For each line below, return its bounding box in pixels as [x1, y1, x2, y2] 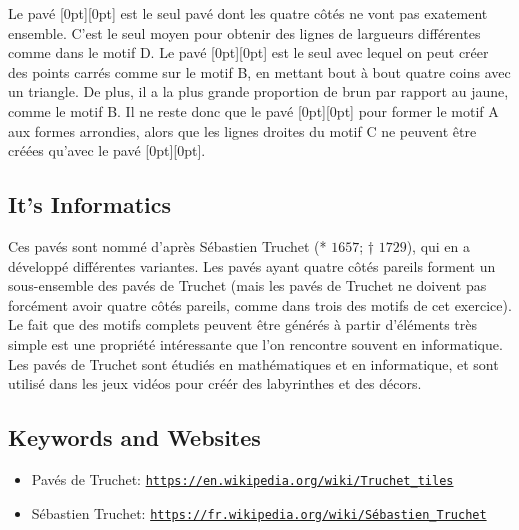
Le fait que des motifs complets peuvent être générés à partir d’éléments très [8, 314, 477, 335]
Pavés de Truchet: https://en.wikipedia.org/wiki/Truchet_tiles [31, 468, 454, 489]
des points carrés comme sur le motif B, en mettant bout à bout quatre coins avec [8, 61, 511, 82]
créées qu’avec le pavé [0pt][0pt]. [8, 140, 206, 161]
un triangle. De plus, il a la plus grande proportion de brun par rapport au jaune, [8, 81, 509, 102]
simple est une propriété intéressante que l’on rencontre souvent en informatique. [8, 333, 503, 354]
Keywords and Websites [8, 422, 261, 453]
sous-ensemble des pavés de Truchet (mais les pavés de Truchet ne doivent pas [8, 275, 487, 296]
